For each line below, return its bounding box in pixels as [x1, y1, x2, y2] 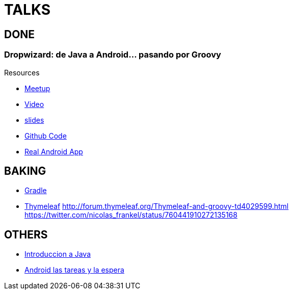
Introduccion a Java [24, 250, 91, 259]
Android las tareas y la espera [24, 265, 124, 275]
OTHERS [4, 228, 48, 241]
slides [24, 115, 44, 124]
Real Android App [24, 147, 83, 156]
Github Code [24, 131, 67, 140]
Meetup [24, 84, 50, 93]
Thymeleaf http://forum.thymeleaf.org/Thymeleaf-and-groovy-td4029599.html [24, 202, 289, 211]
